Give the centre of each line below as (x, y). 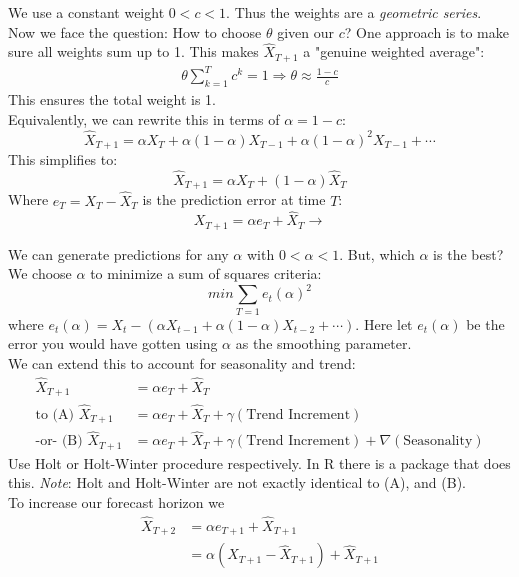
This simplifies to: (63, 159)
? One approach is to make (426, 31)
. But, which (377, 253)
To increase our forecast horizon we (116, 501)
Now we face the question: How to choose (135, 31)
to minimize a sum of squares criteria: (206, 273)
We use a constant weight (86, 12)
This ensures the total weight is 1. (112, 99)
